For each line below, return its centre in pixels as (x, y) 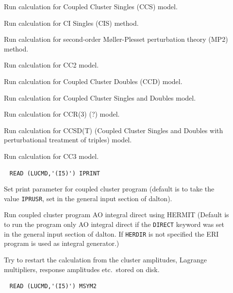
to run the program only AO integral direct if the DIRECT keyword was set (114, 224)
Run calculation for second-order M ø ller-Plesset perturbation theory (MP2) (116, 39)
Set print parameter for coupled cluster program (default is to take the (109, 189)
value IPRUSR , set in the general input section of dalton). (88, 198)
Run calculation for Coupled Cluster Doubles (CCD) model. (93, 81)
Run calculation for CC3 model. (51, 156)
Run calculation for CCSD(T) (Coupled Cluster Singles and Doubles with (114, 130)
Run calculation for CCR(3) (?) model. (62, 114)
